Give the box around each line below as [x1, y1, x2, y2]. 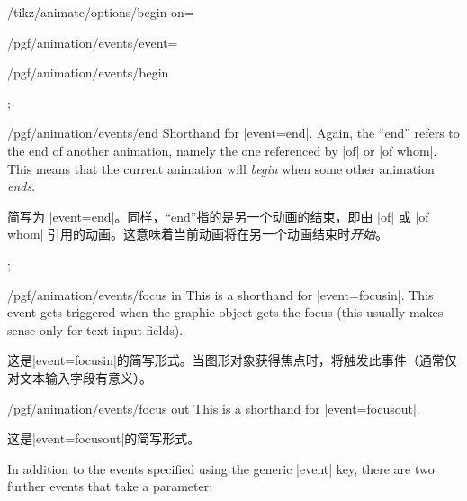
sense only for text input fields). [7, 320, 184, 339]
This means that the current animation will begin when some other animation [7, 159, 435, 178]
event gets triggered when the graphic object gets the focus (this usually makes [7, 303, 444, 322]
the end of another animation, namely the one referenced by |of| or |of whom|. [7, 141, 437, 159]
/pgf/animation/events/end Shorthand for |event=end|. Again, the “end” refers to [7, 123, 460, 142]
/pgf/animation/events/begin [7, 63, 169, 82]
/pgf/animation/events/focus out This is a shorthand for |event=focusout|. [7, 398, 420, 417]
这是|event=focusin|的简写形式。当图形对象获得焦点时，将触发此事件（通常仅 [7, 351, 457, 369]
